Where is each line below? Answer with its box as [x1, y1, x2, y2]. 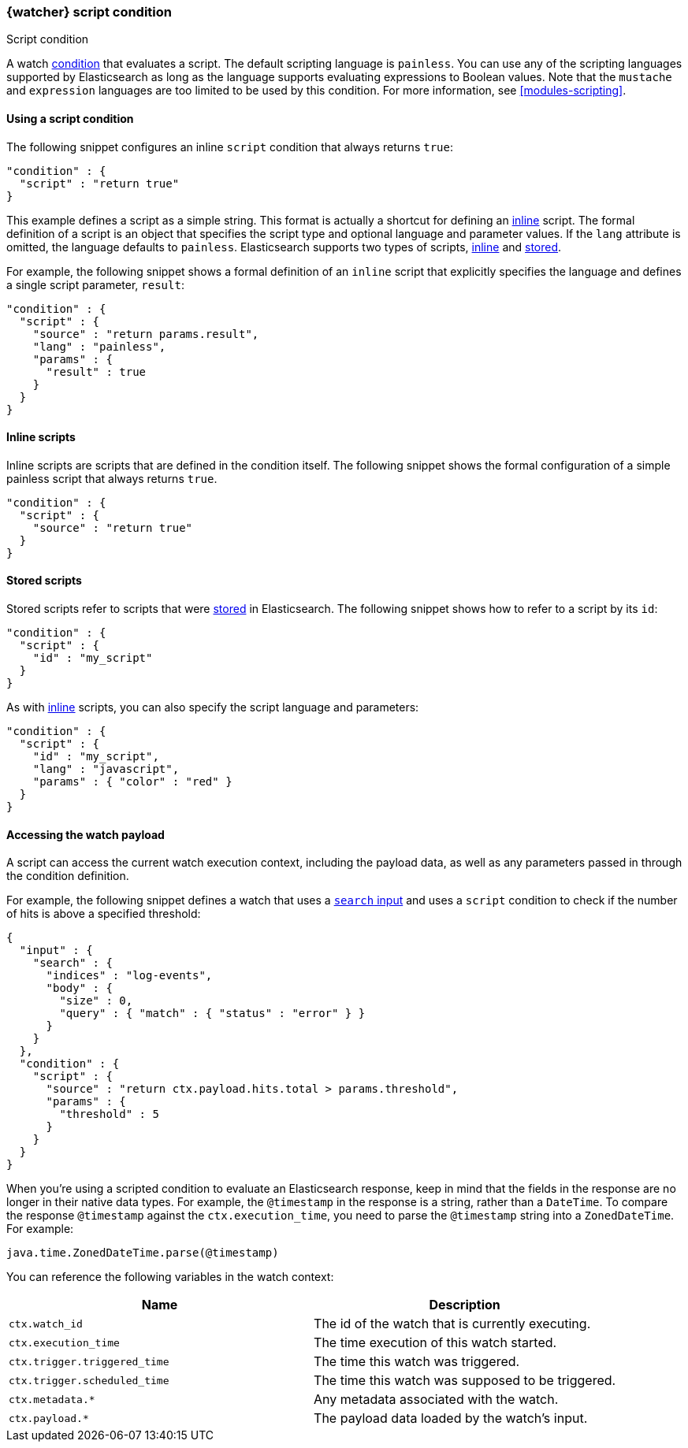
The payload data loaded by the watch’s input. [314, 1410, 588, 1427]
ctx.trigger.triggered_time [9, 1355, 169, 1368]
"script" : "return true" [19, 176, 180, 190]
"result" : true [46, 365, 147, 378]
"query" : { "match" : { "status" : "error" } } [59, 1007, 366, 1020]
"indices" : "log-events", [46, 969, 213, 982]
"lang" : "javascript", [32, 763, 180, 776]
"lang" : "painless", [32, 340, 166, 353]
